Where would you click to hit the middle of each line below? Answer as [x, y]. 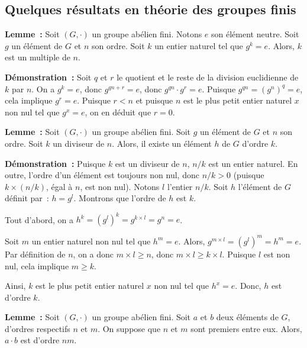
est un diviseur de [147, 163]
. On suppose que [129, 328]
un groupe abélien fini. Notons [147, 34]
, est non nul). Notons [120, 186]
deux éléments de [247, 317]
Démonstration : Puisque [55, 163]
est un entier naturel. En [253, 163]
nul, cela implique [37, 265]
